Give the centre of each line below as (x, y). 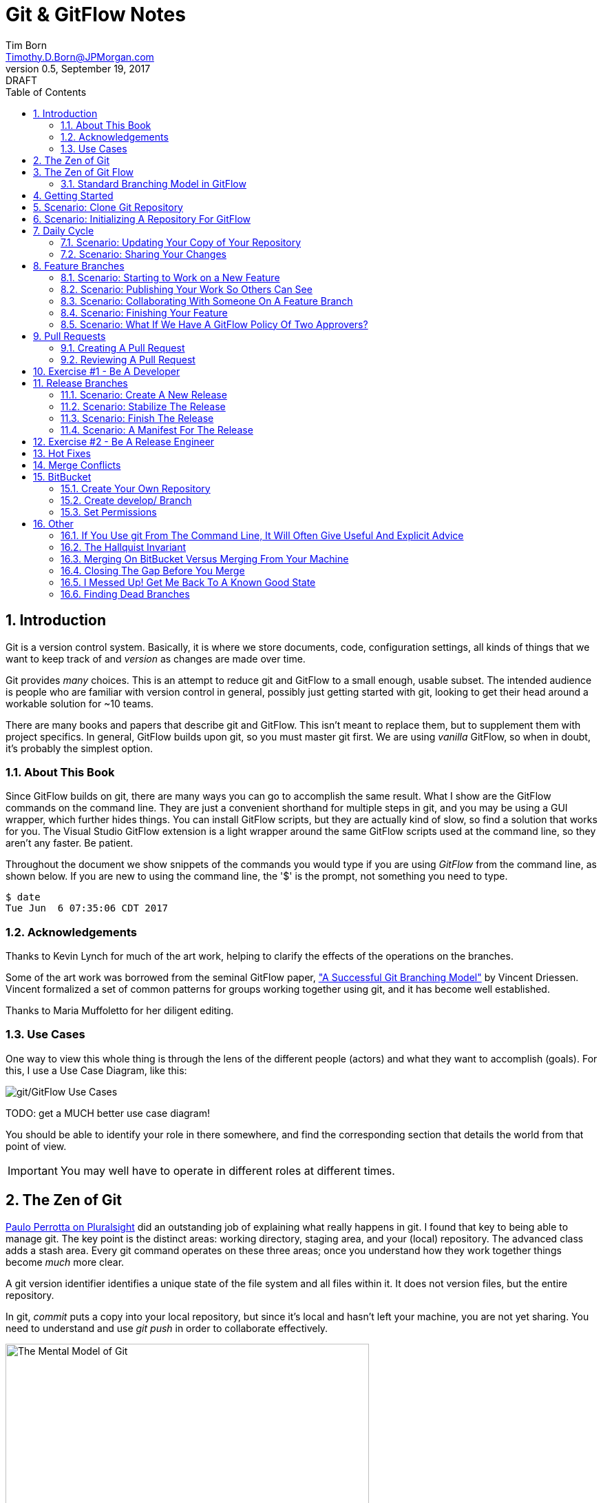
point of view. (36, 1146)
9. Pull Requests (70, 336)
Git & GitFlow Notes (96, 14)
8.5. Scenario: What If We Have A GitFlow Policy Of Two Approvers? (214, 324)
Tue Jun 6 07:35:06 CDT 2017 (87, 908)
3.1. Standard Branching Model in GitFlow (154, 183)
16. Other (53, 523)
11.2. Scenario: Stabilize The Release (143, 406)
